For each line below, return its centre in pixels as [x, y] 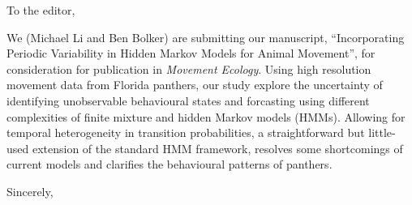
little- [382, 132]
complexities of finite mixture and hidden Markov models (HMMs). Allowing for [206, 116]
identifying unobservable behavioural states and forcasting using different [188, 100]
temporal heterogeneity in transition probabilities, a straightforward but [186, 132]
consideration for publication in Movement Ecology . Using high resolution [189, 68]
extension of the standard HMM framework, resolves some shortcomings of [217, 148]
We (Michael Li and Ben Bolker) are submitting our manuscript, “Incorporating [206, 37]
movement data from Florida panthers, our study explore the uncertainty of [195, 85]
